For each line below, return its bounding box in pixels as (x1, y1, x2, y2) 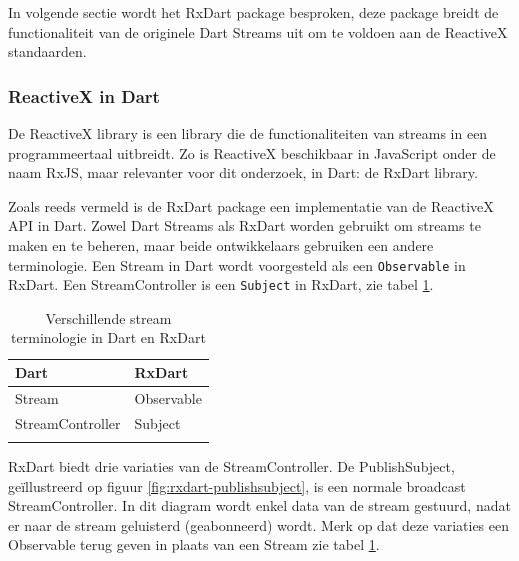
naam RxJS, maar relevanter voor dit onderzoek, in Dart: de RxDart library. (8, 162, 478, 183)
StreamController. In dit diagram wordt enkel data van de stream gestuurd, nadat (8, 495, 511, 516)
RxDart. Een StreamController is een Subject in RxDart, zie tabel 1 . (8, 274, 434, 295)
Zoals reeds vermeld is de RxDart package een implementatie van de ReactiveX (8, 195, 494, 216)
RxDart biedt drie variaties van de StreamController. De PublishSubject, (8, 456, 455, 477)
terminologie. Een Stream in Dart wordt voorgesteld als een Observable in (8, 254, 466, 275)
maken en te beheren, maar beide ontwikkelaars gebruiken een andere (8, 234, 434, 255)
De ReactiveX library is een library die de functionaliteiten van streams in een (8, 123, 488, 143)
